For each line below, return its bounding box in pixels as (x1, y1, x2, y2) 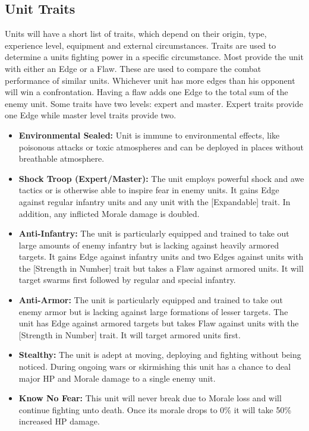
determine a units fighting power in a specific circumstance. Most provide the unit (5, 51, 304, 63)
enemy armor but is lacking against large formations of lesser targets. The (18, 305, 288, 317)
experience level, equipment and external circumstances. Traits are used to (5, 39, 276, 51)
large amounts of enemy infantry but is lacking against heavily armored (18, 238, 279, 251)
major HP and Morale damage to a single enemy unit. (18, 372, 216, 384)
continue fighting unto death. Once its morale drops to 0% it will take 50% (18, 403, 292, 416)
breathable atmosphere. (18, 152, 105, 165)
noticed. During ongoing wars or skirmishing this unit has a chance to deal (18, 360, 291, 373)
